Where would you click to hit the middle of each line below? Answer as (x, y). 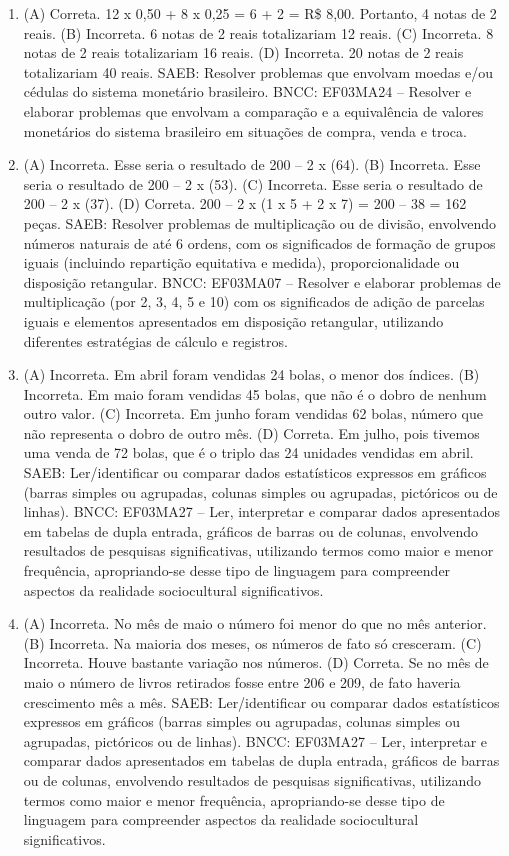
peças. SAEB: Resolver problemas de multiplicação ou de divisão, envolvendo (260, 222)
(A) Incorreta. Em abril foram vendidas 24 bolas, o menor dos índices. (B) (251, 374)
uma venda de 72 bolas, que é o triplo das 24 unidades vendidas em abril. (248, 452)
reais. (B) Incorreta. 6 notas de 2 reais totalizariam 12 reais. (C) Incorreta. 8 (258, 32)
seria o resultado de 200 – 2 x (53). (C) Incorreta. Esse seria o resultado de (253, 183)
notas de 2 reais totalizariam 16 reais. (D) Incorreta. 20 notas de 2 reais (243, 52)
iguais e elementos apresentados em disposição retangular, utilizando (233, 320)
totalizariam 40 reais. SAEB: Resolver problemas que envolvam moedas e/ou (258, 71)
